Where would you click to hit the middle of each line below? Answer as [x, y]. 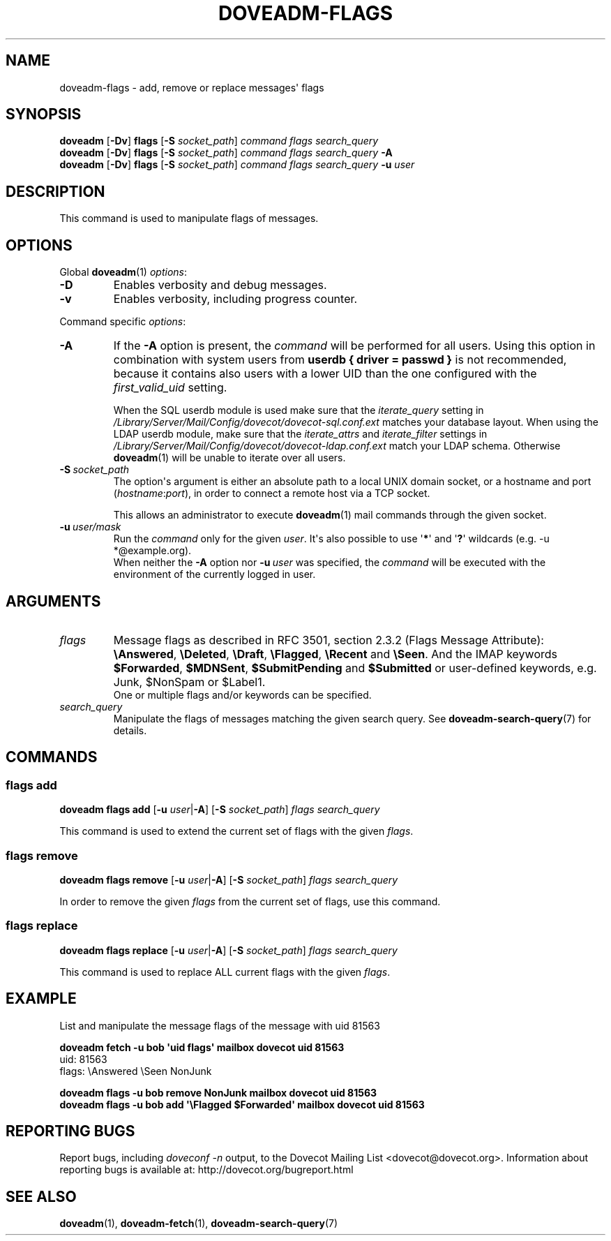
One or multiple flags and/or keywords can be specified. [242, 694]
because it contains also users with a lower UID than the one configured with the [325, 374]
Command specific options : [123, 322]
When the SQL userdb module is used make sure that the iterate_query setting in [299, 410]
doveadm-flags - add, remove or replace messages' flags [192, 87]
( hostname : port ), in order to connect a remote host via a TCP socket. [272, 493]
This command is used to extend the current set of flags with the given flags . [236, 831]
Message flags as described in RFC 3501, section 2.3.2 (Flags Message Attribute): [329, 640]
